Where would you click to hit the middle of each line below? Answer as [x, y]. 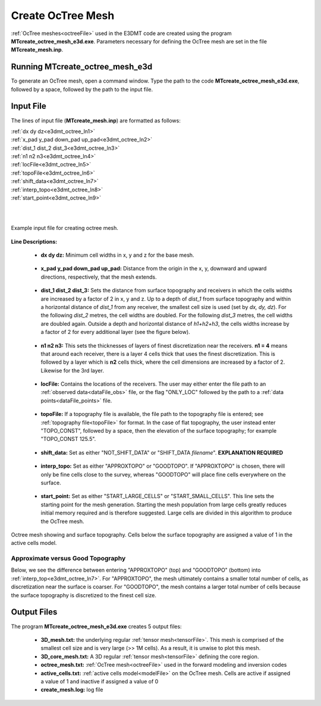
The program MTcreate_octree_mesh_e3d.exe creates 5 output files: [96, 626]
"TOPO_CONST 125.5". [68, 439]
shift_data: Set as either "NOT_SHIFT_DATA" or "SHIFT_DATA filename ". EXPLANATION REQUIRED [162, 452]
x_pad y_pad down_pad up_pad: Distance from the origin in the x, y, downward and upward [154, 269]
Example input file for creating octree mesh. [65, 228]
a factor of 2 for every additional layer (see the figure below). [115, 332]
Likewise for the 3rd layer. [72, 370]
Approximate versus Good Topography [68, 559]
